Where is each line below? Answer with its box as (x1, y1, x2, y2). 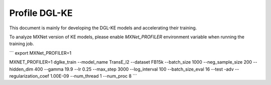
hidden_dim (9, 66, 34, 72)
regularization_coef (9, 73, 50, 79)
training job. (9, 41, 34, 47)
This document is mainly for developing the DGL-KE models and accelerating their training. (9, 25, 197, 31)
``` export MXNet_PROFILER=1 (9, 50, 72, 56)
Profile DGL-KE (9, 7, 73, 18)
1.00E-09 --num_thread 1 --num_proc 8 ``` (50, 73, 138, 79)
